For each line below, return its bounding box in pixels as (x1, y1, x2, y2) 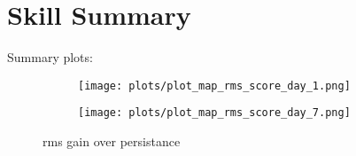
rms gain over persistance (43, 132, 181, 151)
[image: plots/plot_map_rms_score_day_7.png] (78, 106, 351, 120)
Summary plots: (7, 48, 93, 66)
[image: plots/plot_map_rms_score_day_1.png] (78, 79, 351, 92)
